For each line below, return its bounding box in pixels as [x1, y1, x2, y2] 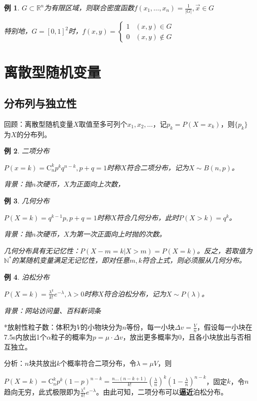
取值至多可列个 [79, 118, 128, 129]
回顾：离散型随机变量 [4, 118, 73, 129]
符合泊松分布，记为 [103, 288, 166, 299]
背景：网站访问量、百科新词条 [4, 305, 101, 315]
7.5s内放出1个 [4, 331, 47, 342]
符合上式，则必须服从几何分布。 [142, 255, 246, 265]
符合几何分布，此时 [116, 212, 179, 222]
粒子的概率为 [51, 331, 93, 342]
